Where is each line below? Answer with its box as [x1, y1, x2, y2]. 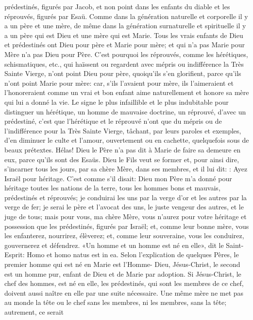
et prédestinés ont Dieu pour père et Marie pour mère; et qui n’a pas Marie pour [4, 39, 245, 50]
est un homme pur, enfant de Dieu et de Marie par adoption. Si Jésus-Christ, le [4, 268, 241, 279]
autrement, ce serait [4, 307, 64, 317]
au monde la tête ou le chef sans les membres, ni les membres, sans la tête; [4, 297, 227, 307]
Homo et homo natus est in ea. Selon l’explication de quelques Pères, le [27, 249, 239, 260]
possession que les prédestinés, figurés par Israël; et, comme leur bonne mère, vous [4, 221, 249, 231]
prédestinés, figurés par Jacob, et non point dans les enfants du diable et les [4, 1, 230, 11]
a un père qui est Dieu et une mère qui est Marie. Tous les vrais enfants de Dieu [4, 30, 243, 40]
